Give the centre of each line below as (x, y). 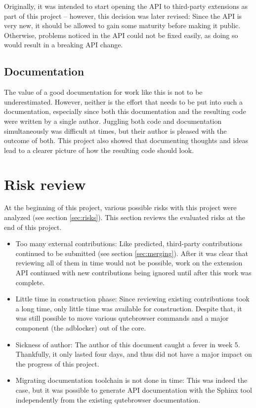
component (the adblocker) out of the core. (81, 327)
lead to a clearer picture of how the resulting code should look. (99, 150)
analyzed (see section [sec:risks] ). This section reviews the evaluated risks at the (125, 217)
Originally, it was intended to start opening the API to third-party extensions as (126, 6)
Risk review (45, 184)
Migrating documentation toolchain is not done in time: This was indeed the (131, 380)
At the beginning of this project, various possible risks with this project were (120, 207)
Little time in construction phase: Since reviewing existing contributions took (132, 299)
